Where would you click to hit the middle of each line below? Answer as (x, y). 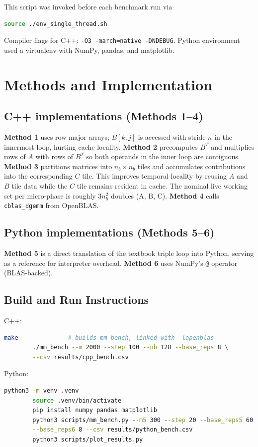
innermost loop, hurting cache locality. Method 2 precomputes (101, 146)
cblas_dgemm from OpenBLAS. (51, 205)
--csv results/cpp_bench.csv (81, 357)
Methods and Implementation (108, 84)
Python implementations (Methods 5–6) (109, 232)
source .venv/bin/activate (77, 400)
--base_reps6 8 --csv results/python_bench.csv (113, 430)
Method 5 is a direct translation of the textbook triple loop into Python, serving (129, 253)
